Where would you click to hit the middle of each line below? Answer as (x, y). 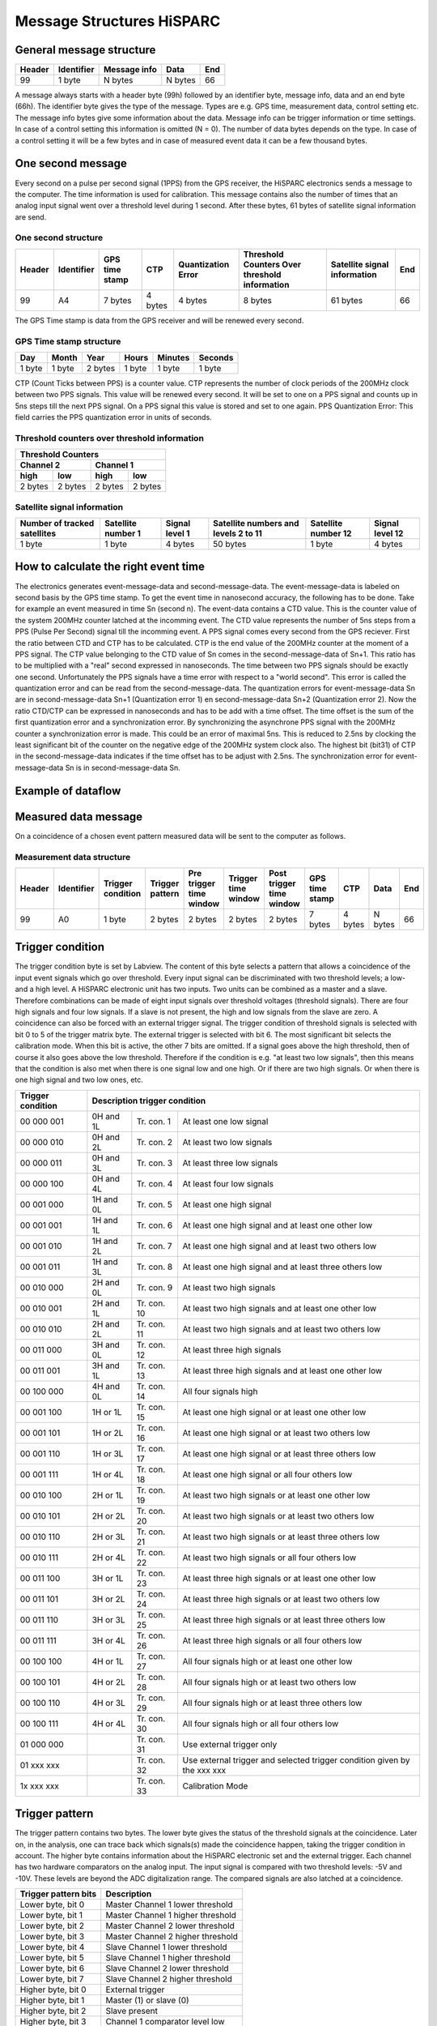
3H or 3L (108, 1619)
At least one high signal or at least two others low (276, 1433)
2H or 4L (108, 1558)
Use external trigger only (230, 1744)
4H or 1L (108, 1661)
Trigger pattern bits (58, 1894)
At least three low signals (230, 1163)
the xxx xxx (204, 1770)
